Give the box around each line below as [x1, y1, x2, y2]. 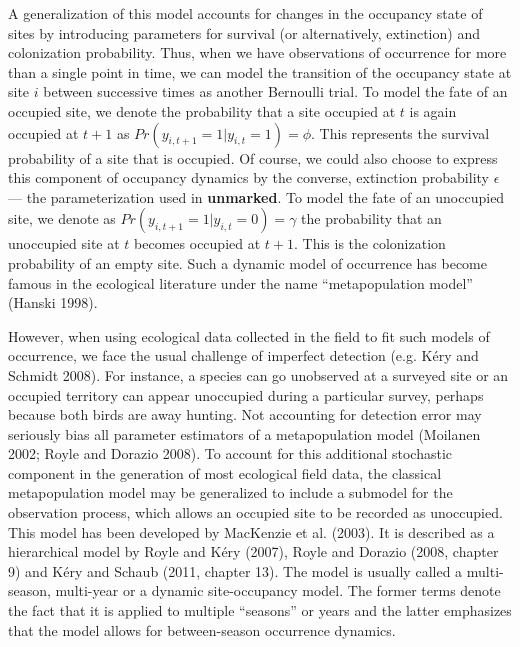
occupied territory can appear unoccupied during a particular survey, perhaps [8, 384, 484, 405]
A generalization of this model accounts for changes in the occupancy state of [8, 3, 483, 23]
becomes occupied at [134, 233, 261, 254]
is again [409, 100, 457, 121]
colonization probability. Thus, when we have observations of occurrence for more [8, 42, 507, 63]
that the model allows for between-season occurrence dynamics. [8, 619, 396, 640]
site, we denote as [8, 208, 116, 229]
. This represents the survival [311, 122, 490, 143]
